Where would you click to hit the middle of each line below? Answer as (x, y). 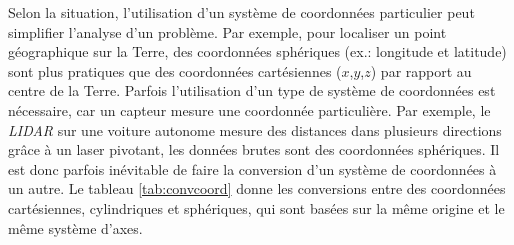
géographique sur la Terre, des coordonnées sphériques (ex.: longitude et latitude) (257, 51)
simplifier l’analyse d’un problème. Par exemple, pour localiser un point (227, 31)
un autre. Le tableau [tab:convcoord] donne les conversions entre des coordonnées (257, 188)
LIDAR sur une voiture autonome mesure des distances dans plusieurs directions (255, 129)
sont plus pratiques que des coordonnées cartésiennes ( (175, 70)
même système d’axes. (75, 227)
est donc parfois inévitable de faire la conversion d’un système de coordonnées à (252, 168)
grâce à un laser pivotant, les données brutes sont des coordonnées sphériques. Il (254, 149)
